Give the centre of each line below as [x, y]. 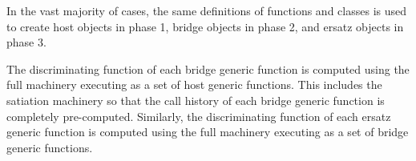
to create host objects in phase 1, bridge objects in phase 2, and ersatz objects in [205, 26]
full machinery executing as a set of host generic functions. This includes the [194, 85]
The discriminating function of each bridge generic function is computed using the [208, 68]
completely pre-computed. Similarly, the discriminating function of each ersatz [199, 116]
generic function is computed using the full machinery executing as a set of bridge [208, 132]
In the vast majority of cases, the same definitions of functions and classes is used [206, 10]
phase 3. [26, 42]
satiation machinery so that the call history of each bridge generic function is [196, 100]
